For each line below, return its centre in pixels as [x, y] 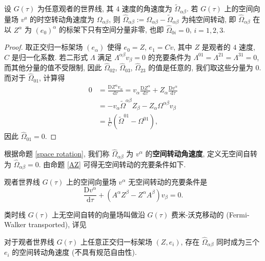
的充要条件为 [169, 57]
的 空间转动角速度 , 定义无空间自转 [201, 154]
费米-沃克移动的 [197, 214]
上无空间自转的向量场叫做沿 [98, 214]
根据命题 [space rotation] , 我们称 [57, 154]
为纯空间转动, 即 [209, 19]
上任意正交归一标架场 [116, 241]
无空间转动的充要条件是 [168, 182]
